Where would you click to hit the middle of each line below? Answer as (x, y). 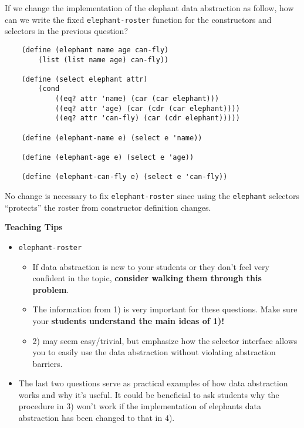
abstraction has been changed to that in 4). (97, 418)
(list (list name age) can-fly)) (104, 60)
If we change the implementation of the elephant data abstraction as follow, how (149, 8)
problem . (51, 289)
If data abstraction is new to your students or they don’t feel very (151, 266)
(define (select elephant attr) (85, 79)
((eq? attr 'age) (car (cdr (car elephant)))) (147, 108)
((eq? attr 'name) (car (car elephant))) (137, 99)
